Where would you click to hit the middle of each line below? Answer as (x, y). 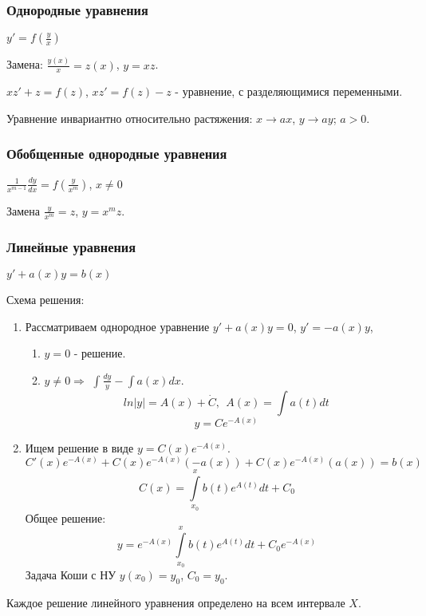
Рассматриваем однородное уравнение (117, 326)
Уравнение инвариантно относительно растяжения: (130, 118)
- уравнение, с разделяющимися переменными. (289, 91)
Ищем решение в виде (79, 447)
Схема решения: (45, 299)
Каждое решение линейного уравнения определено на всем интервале (176, 602)
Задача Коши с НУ (71, 574)
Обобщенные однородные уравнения (117, 154)
